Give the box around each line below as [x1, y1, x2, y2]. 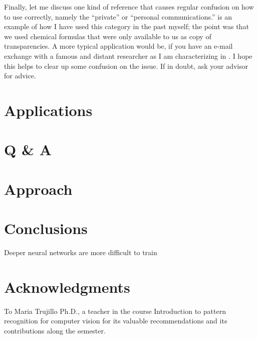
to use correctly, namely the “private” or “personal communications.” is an [4, 11, 232, 22]
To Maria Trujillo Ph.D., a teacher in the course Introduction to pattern [4, 305, 226, 316]
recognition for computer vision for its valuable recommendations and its [4, 315, 227, 326]
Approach [4, 178, 73, 199]
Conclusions [4, 218, 88, 239]
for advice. [4, 70, 36, 81]
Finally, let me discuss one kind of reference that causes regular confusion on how [4, 2, 254, 12]
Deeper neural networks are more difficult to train [4, 247, 157, 257]
